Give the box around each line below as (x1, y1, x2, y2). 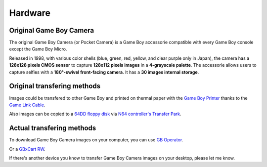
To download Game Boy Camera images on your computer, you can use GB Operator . (9, 137, 183, 143)
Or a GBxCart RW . (9, 146, 45, 152)
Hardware (9, 7, 50, 18)
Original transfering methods (9, 82, 101, 90)
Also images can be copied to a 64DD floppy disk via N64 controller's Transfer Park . (9, 111, 181, 117)
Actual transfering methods (9, 124, 96, 132)
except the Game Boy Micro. (9, 46, 67, 52)
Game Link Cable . (9, 102, 45, 108)
